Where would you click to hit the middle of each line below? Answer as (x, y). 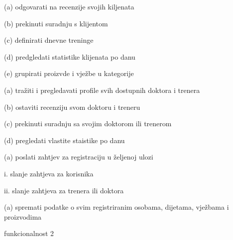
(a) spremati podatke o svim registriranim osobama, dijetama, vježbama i (116, 207)
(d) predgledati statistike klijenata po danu (70, 56)
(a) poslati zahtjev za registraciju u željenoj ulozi (79, 157)
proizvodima (23, 216)
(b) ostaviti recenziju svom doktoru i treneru (72, 107)
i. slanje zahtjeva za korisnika (49, 173)
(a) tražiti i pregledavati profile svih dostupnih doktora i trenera (102, 90)
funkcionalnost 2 (29, 233)
